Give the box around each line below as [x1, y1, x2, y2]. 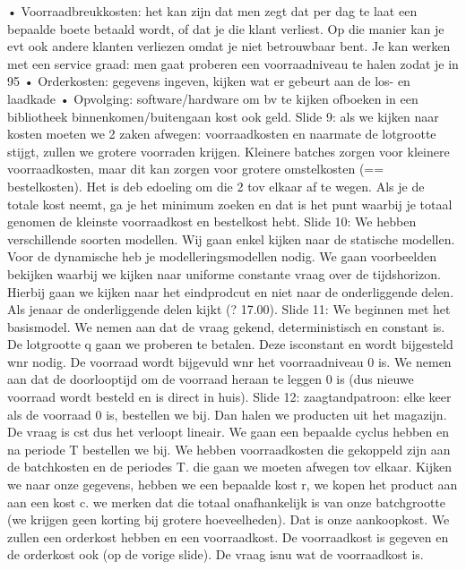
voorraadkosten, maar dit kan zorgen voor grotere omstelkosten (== [7, 159, 384, 178]
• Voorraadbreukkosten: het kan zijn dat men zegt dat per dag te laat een [7, 2, 418, 20]
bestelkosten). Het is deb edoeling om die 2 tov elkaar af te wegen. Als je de [7, 176, 425, 195]
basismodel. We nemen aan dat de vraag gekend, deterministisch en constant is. [7, 317, 445, 336]
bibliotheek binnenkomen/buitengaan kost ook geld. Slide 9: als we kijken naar [7, 106, 439, 125]
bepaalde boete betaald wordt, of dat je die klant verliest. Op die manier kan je [7, 19, 444, 38]
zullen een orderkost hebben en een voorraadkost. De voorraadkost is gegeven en [7, 527, 449, 546]
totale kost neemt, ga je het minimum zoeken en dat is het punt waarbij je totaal [7, 194, 453, 213]
